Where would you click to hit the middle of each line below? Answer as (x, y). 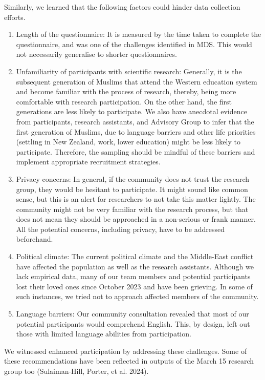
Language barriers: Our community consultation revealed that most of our (132, 314)
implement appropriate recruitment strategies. (88, 162)
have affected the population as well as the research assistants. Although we (135, 266)
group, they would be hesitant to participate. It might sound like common (132, 189)
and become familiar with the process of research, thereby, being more (126, 91)
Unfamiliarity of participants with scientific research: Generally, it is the (129, 71)
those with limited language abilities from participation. (104, 334)
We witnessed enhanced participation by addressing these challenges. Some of (126, 351)
